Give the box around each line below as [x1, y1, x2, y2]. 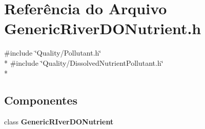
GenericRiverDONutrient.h [4, 18, 201, 39]
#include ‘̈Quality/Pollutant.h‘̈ [4, 47, 101, 58]
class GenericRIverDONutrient [4, 116, 114, 127]
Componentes [4, 92, 78, 108]
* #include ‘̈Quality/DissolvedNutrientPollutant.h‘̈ [4, 57, 163, 68]
